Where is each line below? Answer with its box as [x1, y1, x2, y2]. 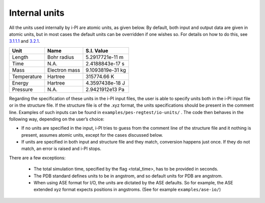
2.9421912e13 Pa [85, 86, 125, 93]
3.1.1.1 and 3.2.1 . [9, 38, 40, 44]
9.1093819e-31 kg [85, 66, 126, 73]
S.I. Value [85, 47, 108, 54]
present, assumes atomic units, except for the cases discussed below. [21, 132, 163, 138]
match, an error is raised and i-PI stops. [21, 145, 102, 152]
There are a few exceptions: [9, 155, 66, 161]
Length [12, 54, 29, 60]
